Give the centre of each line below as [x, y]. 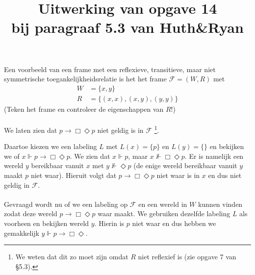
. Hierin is [109, 223]
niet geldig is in [120, 130]
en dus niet [225, 175]
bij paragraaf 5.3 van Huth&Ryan [127, 27]
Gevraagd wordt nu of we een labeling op [66, 204]
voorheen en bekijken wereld [47, 223]
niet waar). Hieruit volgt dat [74, 175]
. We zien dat [90, 156]
